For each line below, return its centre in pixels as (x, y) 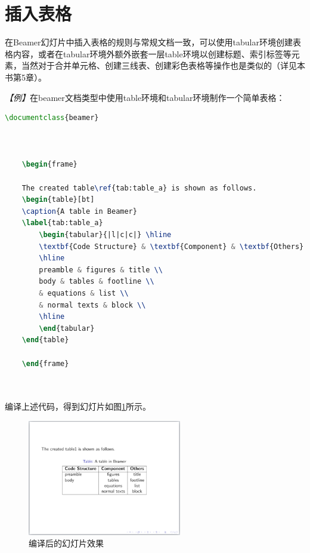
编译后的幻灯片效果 (66, 543)
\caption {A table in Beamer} (79, 211)
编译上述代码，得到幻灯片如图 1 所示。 (78, 406)
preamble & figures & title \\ (101, 270)
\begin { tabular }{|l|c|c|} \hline (105, 235)
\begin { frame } (49, 165)
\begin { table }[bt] (58, 200)
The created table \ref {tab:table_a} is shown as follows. (139, 188)
